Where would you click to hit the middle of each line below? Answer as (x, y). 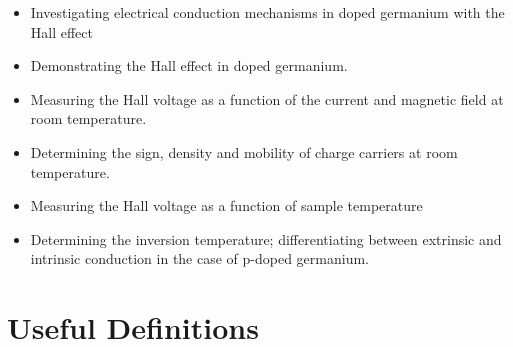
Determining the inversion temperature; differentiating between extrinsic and (266, 238)
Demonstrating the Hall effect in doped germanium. (189, 65)
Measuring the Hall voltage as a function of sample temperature (226, 205)
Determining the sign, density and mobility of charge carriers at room (244, 151)
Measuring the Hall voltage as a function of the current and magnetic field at (267, 98)
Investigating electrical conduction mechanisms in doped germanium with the (267, 12)
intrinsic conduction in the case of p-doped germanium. (199, 258)
